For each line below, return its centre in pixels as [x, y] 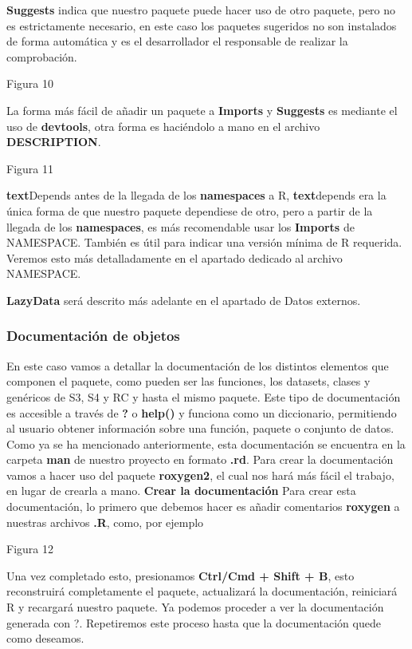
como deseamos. [45, 638]
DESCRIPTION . [54, 142]
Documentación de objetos [93, 336]
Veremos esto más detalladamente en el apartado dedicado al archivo [175, 257]
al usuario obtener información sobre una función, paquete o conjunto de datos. [200, 428]
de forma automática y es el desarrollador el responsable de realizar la [177, 41]
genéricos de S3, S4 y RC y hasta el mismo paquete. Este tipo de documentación [204, 396]
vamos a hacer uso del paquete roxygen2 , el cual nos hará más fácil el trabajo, [200, 475]
